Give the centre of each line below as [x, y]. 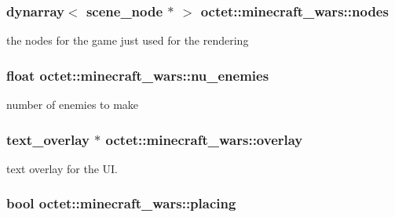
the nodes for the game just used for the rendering [128, 40]
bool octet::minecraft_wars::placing [121, 203]
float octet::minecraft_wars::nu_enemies [138, 75]
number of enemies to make [73, 105]
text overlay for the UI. [62, 168]
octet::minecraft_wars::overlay [204, 139]
